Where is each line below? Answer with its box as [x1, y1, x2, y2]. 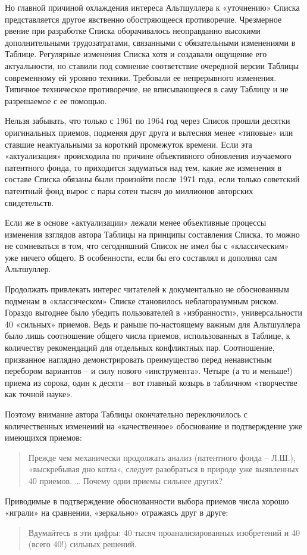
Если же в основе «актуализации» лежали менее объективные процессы [5, 216, 267, 229]
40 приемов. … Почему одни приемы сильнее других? [28, 474, 223, 487]
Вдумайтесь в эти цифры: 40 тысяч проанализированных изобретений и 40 [28, 526, 300, 538]
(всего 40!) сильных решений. [28, 538, 137, 550]
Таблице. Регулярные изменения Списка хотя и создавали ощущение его [5, 48, 267, 60]
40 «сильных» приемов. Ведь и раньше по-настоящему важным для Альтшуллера [5, 317, 300, 330]
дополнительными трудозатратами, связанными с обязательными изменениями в [5, 36, 296, 48]
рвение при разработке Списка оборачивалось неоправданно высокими [5, 24, 261, 37]
